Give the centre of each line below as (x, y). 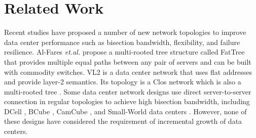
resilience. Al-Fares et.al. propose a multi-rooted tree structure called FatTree (124, 52)
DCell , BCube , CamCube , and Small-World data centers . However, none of (125, 111)
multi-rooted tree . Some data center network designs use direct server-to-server (128, 91)
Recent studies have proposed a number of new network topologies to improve (125, 32)
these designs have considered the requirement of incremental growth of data (123, 121)
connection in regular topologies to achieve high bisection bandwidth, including (127, 101)
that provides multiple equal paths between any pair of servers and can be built (128, 61)
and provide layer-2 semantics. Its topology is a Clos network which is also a (123, 82)
